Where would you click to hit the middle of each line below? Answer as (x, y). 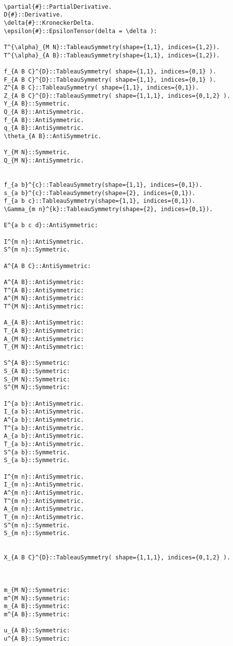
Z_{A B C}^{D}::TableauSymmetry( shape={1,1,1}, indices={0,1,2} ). (117, 96)
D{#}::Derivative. (34, 15)
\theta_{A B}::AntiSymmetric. (53, 136)
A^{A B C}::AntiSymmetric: (47, 266)
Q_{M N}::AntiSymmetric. (44, 161)
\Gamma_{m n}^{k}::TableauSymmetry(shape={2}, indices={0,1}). (108, 209)
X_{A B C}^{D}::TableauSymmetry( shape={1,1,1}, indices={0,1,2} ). (117, 558)
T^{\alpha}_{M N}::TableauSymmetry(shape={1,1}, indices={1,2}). (112, 47)
